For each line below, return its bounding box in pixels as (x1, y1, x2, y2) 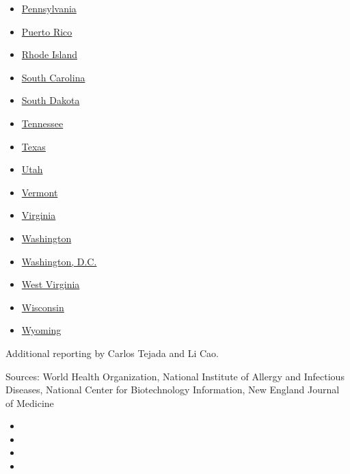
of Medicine (5, 395, 54, 410)
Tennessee (21, 116, 64, 130)
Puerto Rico (21, 24, 72, 38)
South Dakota (21, 93, 80, 107)
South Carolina (21, 70, 85, 84)
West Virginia (21, 277, 80, 291)
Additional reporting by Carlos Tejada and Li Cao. (5, 345, 219, 360)
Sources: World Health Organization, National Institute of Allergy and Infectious (5, 369, 345, 383)
